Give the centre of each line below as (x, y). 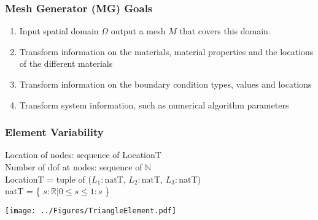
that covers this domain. (225, 31)
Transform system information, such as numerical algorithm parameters (154, 104)
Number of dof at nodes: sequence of (74, 167)
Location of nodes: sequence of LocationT (83, 155)
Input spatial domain (59, 31)
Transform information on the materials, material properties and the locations (166, 51)
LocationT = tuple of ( (48, 179)
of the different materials (66, 63)
